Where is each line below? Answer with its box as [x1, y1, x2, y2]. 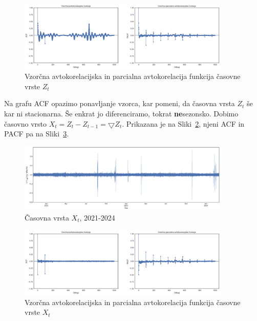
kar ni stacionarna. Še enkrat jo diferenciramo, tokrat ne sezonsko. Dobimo [4, 108, 239, 119]
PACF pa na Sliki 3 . [4, 128, 69, 139]
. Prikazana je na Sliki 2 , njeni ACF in [122, 118, 245, 129]
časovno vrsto [4, 118, 47, 129]
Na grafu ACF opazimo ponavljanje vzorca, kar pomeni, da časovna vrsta [4, 98, 235, 109]
